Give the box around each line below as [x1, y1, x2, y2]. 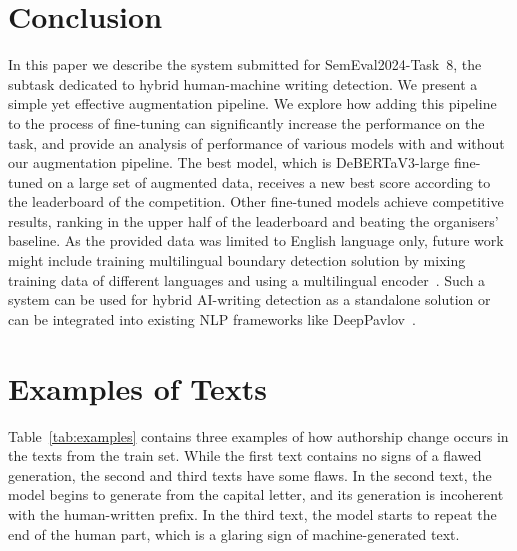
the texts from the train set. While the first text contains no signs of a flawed [8, 445, 482, 466]
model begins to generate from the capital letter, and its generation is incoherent [8, 484, 504, 505]
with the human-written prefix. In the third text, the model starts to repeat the [8, 503, 497, 524]
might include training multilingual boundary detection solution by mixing [8, 250, 466, 271]
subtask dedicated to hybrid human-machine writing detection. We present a [8, 73, 478, 94]
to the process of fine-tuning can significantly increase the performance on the [8, 112, 485, 133]
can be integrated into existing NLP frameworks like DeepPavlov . [8, 308, 416, 329]
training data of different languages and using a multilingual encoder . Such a [8, 269, 486, 290]
